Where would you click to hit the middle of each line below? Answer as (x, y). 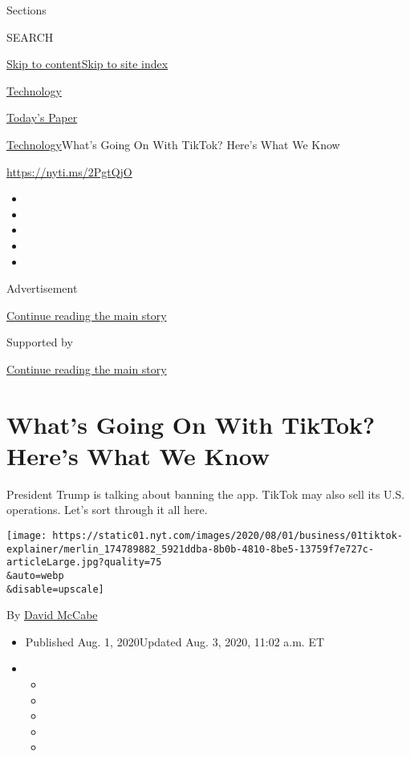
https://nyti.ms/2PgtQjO (69, 171)
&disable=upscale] (55, 589)
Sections (26, 10)
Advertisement (42, 288)
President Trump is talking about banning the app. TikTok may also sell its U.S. (206, 494)
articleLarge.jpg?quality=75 (84, 563)
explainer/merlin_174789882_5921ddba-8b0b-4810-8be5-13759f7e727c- (191, 549)
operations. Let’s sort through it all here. (107, 510)
